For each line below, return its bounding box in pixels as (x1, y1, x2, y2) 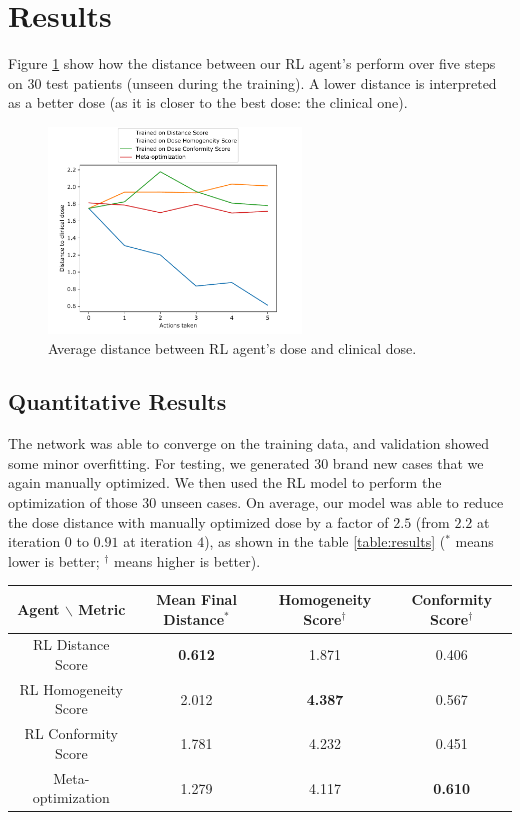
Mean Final (156, 588, 237, 609)
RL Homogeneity (19, 678, 123, 699)
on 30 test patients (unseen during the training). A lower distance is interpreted (8, 72, 497, 93)
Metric (78, 598, 126, 619)
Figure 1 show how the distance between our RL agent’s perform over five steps (8, 53, 496, 74)
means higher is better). (114, 550, 261, 571)
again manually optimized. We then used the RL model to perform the (8, 472, 442, 493)
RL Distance (33, 634, 110, 655)
